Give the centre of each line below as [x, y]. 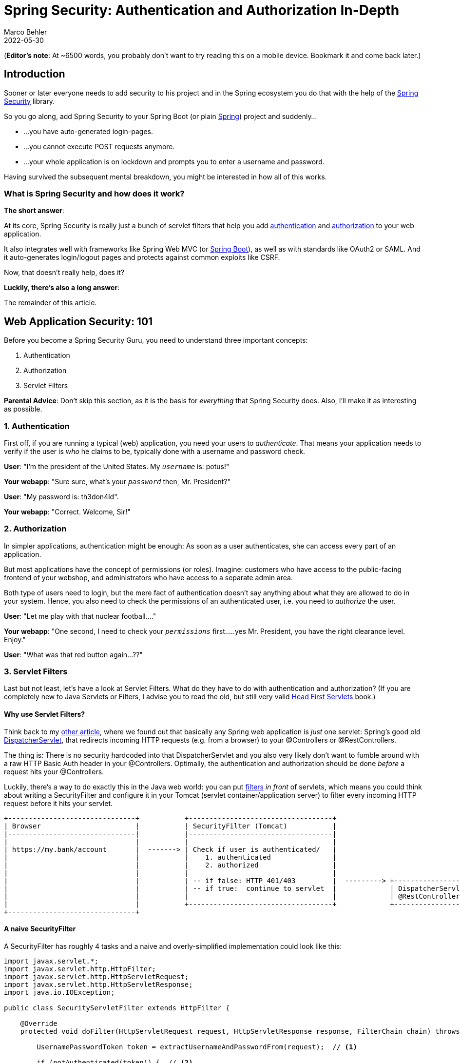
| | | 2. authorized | [170, 865]
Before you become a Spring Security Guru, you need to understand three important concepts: [156, 340]
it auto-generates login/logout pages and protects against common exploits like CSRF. [142, 257]
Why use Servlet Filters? [45, 714]
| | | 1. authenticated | [170, 857]
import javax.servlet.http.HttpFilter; [80, 969]
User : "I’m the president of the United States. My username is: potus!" [117, 466]
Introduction [35, 74]
